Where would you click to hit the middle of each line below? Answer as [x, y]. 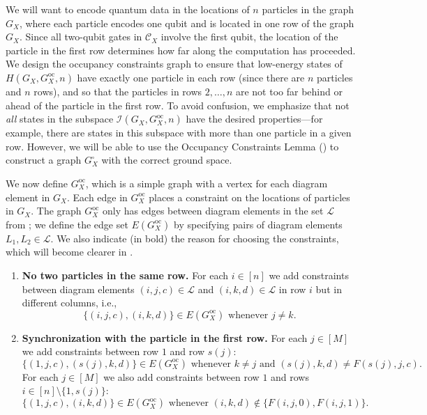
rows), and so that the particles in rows [118, 91]
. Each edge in [97, 197]
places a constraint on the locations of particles [249, 197]
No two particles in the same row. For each [125, 275]
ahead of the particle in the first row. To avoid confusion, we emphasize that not [178, 105]
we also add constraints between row [181, 376]
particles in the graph [308, 9]
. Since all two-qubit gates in [81, 37]
